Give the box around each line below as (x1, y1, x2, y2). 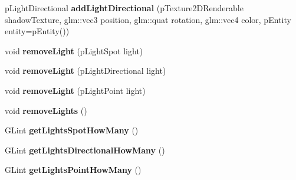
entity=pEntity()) (5, 25, 70, 37)
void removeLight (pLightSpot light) (5, 44, 143, 57)
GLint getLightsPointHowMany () (5, 163, 142, 176)
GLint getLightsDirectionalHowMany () (5, 143, 165, 156)
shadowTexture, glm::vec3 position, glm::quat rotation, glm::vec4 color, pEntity (5, 13, 291, 25)
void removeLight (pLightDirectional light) (5, 64, 166, 77)
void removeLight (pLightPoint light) (5, 84, 146, 96)
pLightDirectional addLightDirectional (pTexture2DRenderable (5, 2, 244, 14)
